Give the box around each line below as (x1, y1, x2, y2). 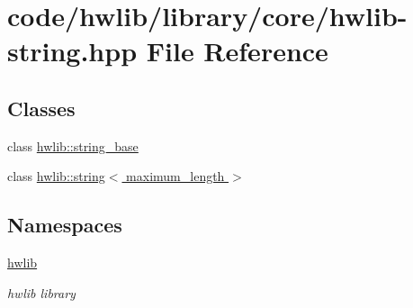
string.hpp (7, 32, 138, 69)
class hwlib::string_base (7, 136, 139, 155)
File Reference (146, 32, 328, 69)
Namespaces (7, 211, 122, 239)
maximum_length (126, 167, 225, 186)
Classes (7, 94, 76, 122)
